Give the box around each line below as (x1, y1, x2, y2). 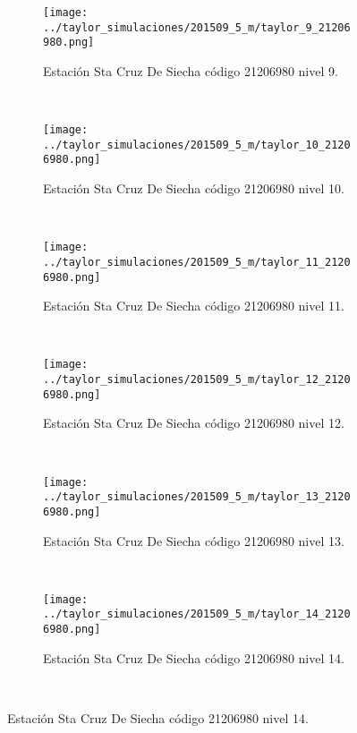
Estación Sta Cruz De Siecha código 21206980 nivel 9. (43, 61, 338, 80)
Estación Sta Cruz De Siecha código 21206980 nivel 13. (43, 531, 344, 550)
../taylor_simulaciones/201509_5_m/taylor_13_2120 (43, 490, 351, 504)
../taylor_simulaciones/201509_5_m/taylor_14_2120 (43, 608, 351, 621)
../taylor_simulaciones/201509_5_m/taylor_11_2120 (43, 255, 351, 268)
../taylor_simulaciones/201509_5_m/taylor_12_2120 (43, 373, 351, 387)
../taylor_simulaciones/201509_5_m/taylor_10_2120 (43, 138, 351, 151)
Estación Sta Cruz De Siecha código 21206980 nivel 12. (43, 413, 344, 432)
